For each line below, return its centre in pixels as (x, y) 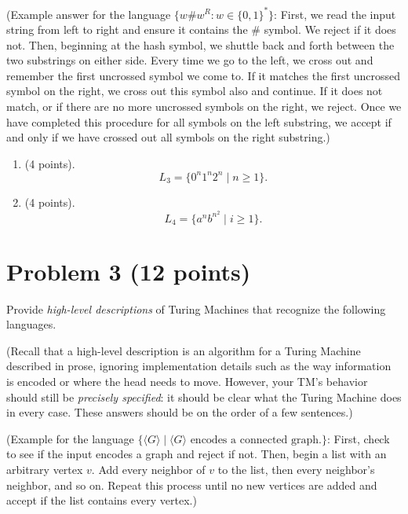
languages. (31, 324)
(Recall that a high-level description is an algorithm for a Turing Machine (184, 350)
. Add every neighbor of (148, 470)
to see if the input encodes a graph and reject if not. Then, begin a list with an (197, 454)
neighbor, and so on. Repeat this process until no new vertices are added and (192, 485)
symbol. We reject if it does (330, 29)
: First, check (358, 438)
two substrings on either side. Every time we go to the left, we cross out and (190, 60)
